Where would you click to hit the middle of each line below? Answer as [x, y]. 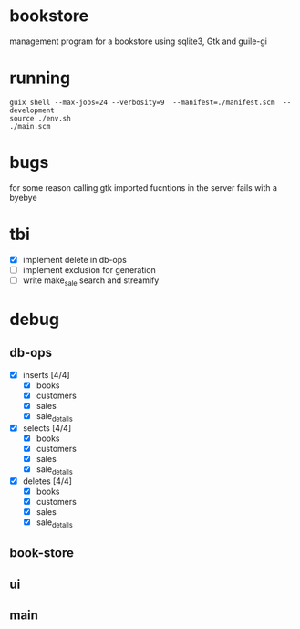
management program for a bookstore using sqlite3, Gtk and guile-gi [138, 41]
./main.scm [30, 126]
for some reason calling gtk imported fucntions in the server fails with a [144, 187]
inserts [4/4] [46, 374]
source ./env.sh [40, 118]
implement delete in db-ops [75, 259]
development [32, 110]
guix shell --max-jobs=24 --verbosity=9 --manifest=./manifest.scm [142, 102]
